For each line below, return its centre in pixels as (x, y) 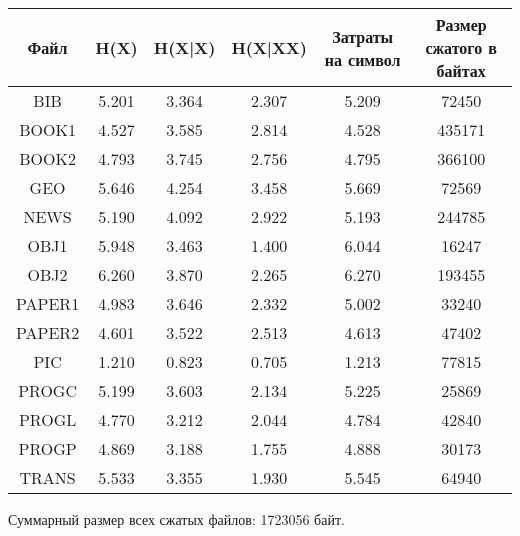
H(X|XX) (269, 47)
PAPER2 (48, 332)
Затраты (363, 36)
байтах (461, 70)
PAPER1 (48, 303)
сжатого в (461, 47)
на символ (362, 59)
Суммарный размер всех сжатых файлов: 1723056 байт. (176, 519)
